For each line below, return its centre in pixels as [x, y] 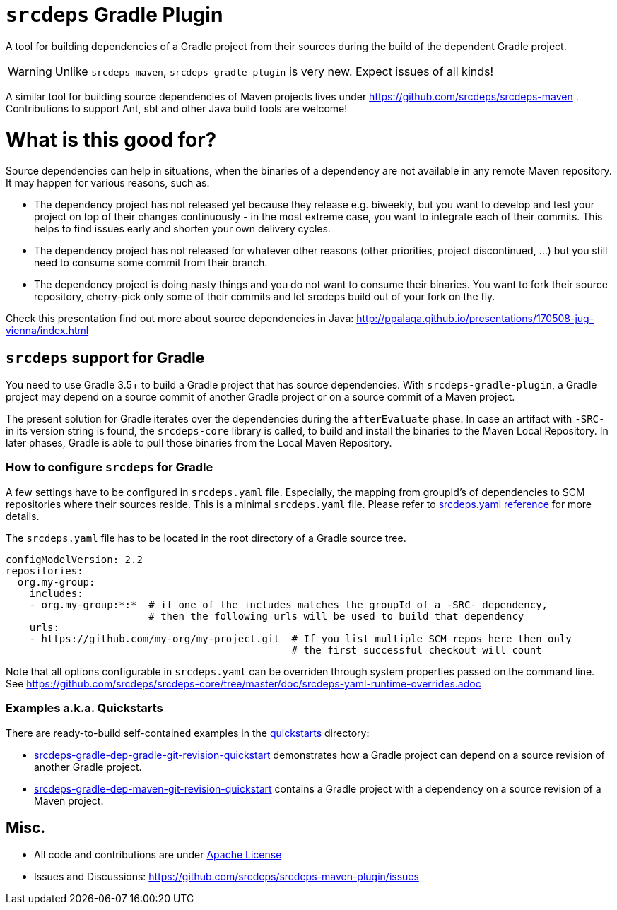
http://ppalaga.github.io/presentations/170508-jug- [475, 319]
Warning [30, 71]
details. [23, 516]
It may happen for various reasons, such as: [108, 183]
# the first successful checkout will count [417, 650]
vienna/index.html [47, 331]
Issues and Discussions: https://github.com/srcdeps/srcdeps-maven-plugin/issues [227, 877]
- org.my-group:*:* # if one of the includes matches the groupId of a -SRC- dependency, [289, 604]
